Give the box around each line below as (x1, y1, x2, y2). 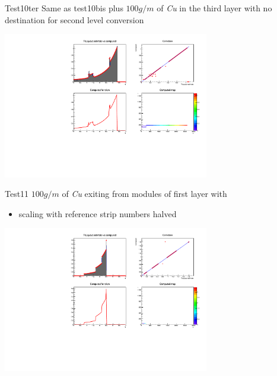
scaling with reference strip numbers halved (18, 207, 177, 220)
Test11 (5, 187, 29, 200)
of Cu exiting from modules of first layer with (62, 187, 227, 200)
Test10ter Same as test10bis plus (5, 2, 123, 14)
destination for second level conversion (5, 13, 144, 26)
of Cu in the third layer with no (157, 2, 272, 14)
